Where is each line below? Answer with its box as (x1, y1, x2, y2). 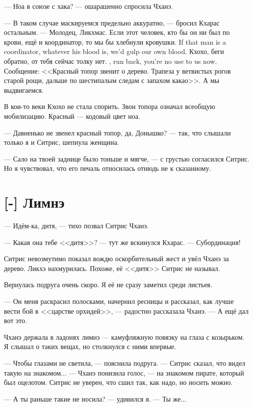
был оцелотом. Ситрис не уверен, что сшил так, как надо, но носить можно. (4, 377, 233, 387)
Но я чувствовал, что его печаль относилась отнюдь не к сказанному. (4, 163, 211, 173)
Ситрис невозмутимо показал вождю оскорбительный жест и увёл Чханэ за (4, 253, 229, 264)
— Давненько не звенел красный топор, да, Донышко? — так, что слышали (4, 127, 231, 137)
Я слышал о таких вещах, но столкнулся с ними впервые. (4, 341, 177, 352)
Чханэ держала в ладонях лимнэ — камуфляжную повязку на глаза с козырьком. (4, 331, 245, 342)
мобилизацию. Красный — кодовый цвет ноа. (4, 110, 140, 121)
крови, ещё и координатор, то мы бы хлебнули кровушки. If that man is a (4, 36, 226, 47)
